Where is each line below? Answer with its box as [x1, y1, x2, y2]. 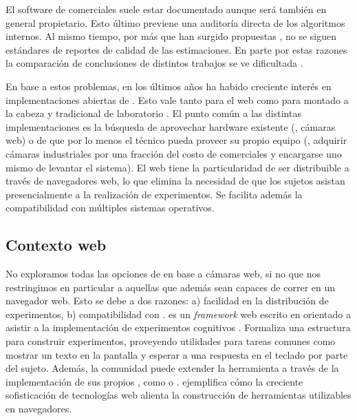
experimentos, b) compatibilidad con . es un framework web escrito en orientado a [6, 306, 351, 321]
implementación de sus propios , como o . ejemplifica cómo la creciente [6, 374, 303, 388]
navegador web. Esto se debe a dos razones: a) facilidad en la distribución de [6, 293, 329, 308]
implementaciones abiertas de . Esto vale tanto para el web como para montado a [6, 92, 349, 107]
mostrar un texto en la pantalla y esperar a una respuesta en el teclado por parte [6, 347, 348, 361]
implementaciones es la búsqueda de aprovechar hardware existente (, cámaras [6, 119, 336, 134]
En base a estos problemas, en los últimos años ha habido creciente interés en [6, 78, 332, 93]
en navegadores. [6, 401, 72, 416]
